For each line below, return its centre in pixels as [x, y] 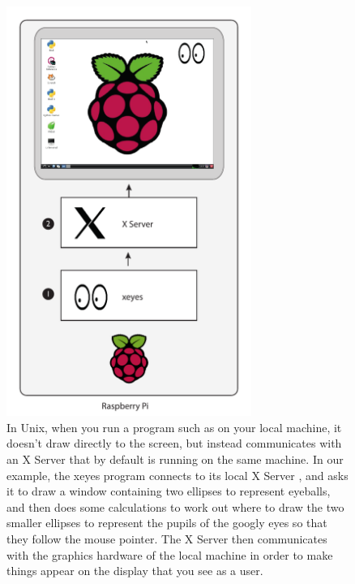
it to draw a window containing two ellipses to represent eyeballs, [169, 491]
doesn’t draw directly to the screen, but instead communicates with [174, 443]
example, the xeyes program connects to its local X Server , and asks [177, 475]
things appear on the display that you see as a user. [135, 571]
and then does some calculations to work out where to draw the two [175, 506]
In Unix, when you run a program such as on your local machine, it [174, 427]
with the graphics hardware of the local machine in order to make [170, 554]
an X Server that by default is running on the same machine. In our [175, 459]
